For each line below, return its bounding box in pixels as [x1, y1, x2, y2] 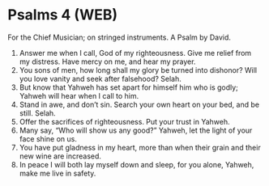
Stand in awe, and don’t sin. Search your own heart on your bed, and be [19, 99, 260, 109]
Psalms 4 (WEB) [7, 6, 118, 24]
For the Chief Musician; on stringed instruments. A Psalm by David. [7, 32, 232, 42]
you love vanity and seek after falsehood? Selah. [19, 74, 181, 83]
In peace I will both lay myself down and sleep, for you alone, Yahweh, [19, 159, 254, 169]
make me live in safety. [19, 168, 96, 178]
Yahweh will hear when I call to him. [19, 91, 139, 100]
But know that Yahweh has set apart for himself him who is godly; [19, 82, 238, 92]
